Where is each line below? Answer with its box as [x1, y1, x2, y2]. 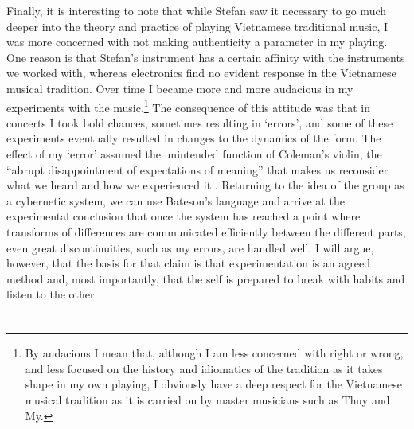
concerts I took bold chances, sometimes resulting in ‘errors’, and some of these [6, 114, 393, 131]
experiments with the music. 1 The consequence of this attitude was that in [6, 96, 370, 115]
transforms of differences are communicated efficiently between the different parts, [6, 223, 406, 240]
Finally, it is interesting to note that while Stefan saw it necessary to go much [6, 2, 387, 18]
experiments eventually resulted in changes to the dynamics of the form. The [6, 130, 381, 146]
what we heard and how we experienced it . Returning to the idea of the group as [6, 177, 404, 193]
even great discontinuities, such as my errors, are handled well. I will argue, [6, 239, 374, 255]
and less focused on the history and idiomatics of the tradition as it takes [25, 360, 383, 376]
